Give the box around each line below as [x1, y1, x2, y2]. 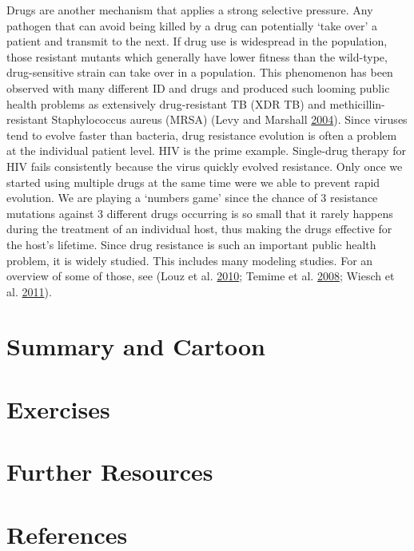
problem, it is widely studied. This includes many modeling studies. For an [6, 252, 373, 268]
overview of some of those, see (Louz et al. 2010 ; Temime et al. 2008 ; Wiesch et [6, 268, 395, 284]
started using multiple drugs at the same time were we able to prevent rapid [6, 173, 380, 190]
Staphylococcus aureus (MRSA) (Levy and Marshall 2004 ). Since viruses [51, 111, 408, 128]
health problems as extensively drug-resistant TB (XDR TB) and [6, 95, 326, 112]
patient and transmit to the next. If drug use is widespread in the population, [6, 33, 388, 50]
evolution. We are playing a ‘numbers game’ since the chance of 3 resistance [6, 189, 378, 206]
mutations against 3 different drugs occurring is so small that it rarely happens [6, 204, 393, 221]
